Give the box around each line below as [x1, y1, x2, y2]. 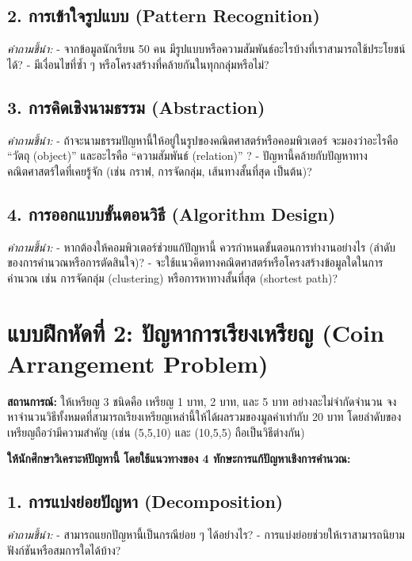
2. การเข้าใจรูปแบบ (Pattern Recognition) [7, 3, 320, 28]
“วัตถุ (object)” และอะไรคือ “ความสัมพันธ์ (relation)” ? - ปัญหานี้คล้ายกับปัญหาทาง [7, 147, 368, 164]
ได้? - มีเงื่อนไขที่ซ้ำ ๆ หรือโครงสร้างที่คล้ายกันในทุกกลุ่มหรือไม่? [7, 55, 269, 72]
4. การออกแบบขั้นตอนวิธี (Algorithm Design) [7, 201, 336, 226]
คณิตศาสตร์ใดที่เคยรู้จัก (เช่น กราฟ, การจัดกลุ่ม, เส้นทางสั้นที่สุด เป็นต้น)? [7, 162, 312, 179]
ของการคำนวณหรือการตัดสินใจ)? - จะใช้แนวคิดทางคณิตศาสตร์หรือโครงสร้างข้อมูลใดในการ [7, 254, 383, 271]
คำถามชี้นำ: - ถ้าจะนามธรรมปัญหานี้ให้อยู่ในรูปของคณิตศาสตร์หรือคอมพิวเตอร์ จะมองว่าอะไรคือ [7, 131, 399, 148]
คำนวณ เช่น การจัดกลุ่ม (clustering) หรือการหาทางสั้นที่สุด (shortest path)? [7, 269, 338, 286]
